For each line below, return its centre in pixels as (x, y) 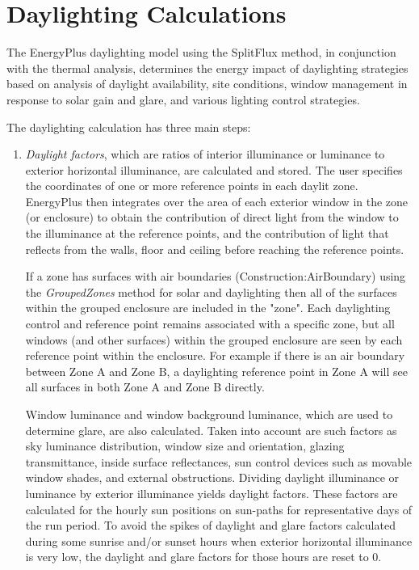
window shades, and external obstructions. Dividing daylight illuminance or (212, 477)
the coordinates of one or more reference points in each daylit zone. (192, 186)
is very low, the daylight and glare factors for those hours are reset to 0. (203, 557)
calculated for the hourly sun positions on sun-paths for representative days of (219, 509)
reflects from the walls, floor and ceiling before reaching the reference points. (215, 249)
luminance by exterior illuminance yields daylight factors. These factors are (212, 493)
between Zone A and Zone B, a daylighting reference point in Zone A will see (216, 371)
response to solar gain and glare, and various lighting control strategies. (183, 99)
